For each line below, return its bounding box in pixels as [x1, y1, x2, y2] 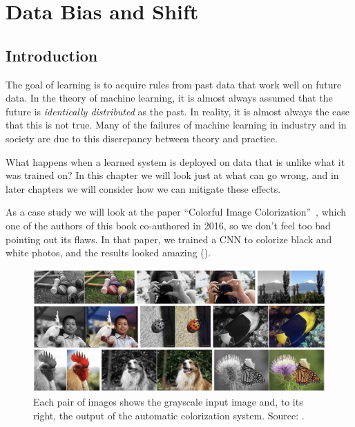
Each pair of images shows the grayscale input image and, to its [33, 394, 303, 408]
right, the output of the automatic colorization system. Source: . [33, 408, 305, 422]
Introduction [6, 44, 98, 66]
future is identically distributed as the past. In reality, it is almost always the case [6, 104, 350, 118]
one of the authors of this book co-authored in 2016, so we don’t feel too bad [6, 218, 331, 232]
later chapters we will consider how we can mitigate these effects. [6, 181, 281, 196]
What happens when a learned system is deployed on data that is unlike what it [6, 154, 345, 169]
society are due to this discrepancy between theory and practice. [6, 131, 278, 145]
